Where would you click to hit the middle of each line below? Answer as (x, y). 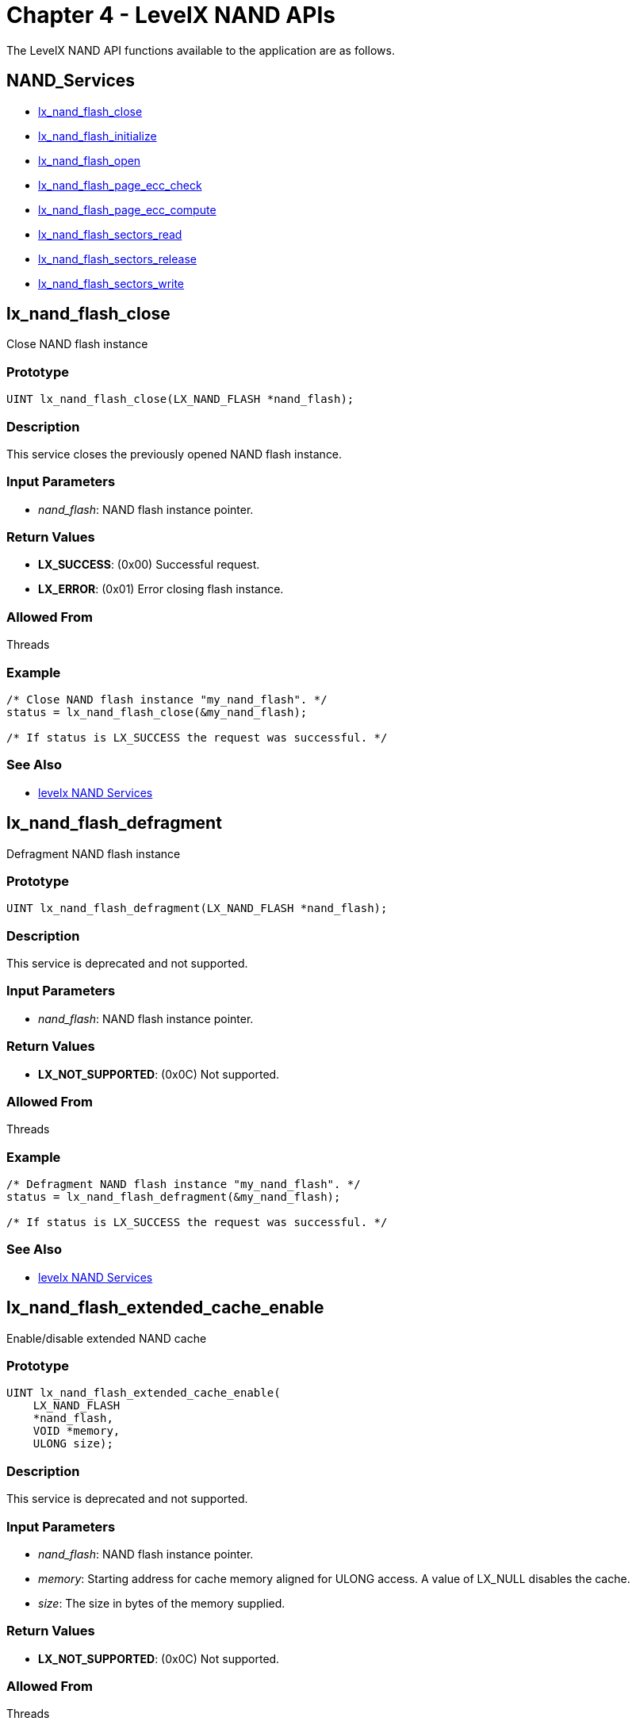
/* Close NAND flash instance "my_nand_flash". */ (167, 699)
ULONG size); (73, 1444)
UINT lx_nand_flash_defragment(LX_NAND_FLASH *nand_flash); (197, 908)
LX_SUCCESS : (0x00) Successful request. (149, 565)
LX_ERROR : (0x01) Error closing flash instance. (161, 589)
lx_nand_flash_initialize (98, 136)
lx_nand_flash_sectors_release (117, 259)
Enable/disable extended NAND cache (107, 1338)
